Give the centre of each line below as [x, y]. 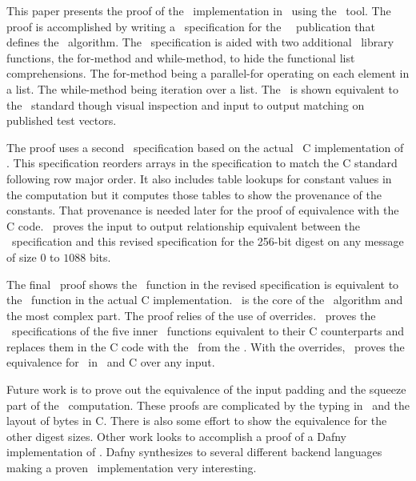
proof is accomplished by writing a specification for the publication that [191, 26]
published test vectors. [62, 120]
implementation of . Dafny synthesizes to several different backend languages [194, 452]
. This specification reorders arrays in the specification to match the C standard [202, 163]
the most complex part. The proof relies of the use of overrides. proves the [191, 315]
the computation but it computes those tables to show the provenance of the [194, 194]
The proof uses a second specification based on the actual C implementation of [205, 147]
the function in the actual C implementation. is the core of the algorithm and [205, 300]
